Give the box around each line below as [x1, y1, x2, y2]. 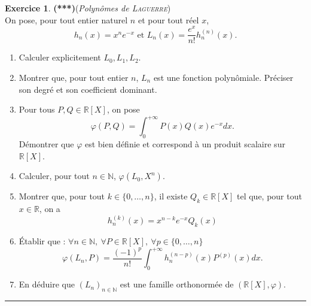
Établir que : [19, 235, 66, 247]
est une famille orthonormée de [120, 278, 234, 290]
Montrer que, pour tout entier [19, 71, 129, 83]
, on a [39, 202, 60, 214]
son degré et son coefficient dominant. [19, 83, 157, 95]
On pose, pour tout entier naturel [5, 13, 128, 26]
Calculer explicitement [19, 51, 101, 63]
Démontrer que [19, 138, 74, 150]
